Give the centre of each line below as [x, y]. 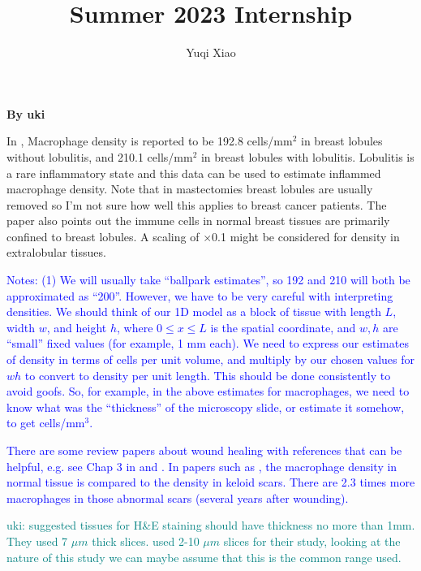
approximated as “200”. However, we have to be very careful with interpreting [200, 295]
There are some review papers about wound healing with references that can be [204, 450]
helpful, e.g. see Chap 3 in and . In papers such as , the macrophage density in [202, 466]
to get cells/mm [46, 423]
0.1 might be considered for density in [306, 236]
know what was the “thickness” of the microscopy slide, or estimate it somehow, [206, 407]
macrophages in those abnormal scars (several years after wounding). [178, 497]
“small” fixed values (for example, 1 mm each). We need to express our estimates [208, 343]
